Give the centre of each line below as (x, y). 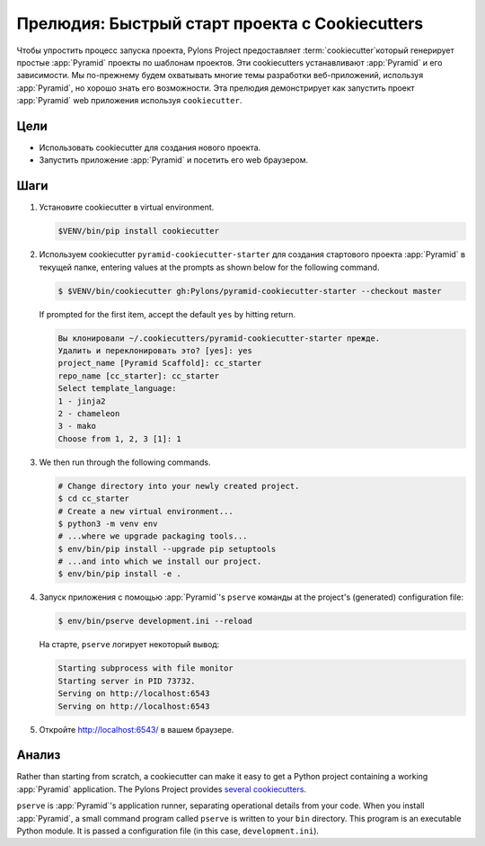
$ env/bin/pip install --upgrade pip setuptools (167, 549)
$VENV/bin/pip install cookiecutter (139, 231)
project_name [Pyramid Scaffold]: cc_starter (160, 363)
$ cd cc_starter (94, 499)
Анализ (39, 755)
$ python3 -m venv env (108, 523)
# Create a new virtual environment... (145, 511)
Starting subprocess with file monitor (145, 668)
